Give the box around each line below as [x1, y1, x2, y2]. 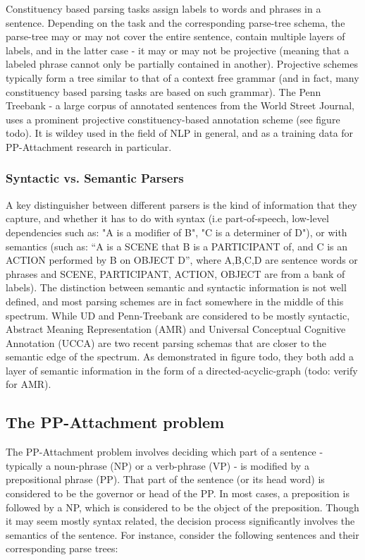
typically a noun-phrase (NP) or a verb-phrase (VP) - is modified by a [6, 458, 309, 473]
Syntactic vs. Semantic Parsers [6, 169, 184, 187]
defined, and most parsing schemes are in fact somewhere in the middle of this [6, 293, 344, 308]
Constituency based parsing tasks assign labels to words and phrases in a [6, 1, 321, 16]
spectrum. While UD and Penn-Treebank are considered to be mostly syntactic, [6, 308, 350, 322]
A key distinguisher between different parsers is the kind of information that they [6, 197, 357, 212]
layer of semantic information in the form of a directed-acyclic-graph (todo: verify [6, 363, 358, 377]
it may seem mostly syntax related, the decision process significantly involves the [6, 513, 355, 528]
